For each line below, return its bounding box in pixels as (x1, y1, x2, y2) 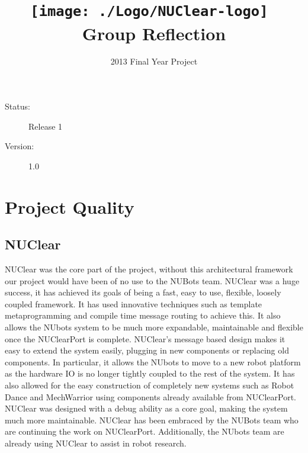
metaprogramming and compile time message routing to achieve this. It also (5, 309, 281, 322)
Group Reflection (82, 21, 226, 45)
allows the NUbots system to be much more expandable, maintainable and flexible (5, 320, 303, 333)
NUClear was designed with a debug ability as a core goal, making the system (5, 402, 288, 415)
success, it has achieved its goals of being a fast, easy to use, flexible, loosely (5, 286, 281, 298)
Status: (5, 100, 30, 113)
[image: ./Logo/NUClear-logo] (30, 3, 268, 20)
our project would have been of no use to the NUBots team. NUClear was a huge (5, 274, 300, 287)
